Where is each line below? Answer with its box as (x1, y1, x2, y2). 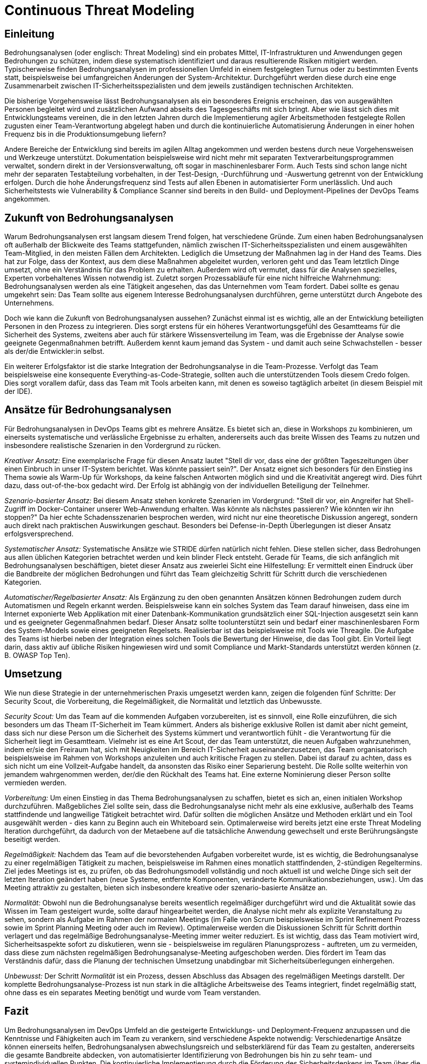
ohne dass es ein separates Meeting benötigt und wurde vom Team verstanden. (4, 988, 261, 997)
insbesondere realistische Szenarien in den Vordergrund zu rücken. (4, 441, 221, 450)
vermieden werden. (4, 778, 67, 787)
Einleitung (4, 27, 55, 40)
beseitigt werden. (4, 835, 60, 843)
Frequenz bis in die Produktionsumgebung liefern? (4, 130, 166, 139)
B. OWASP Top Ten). (4, 651, 70, 659)
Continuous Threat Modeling (4, 2, 194, 19)
